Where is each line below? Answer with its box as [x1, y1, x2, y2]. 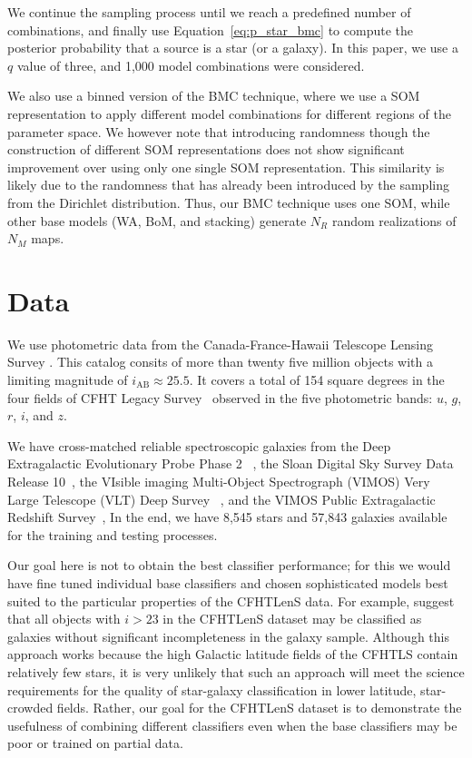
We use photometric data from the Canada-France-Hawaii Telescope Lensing [7, 334, 433, 353]
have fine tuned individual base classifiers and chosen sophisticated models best [7, 573, 448, 592]
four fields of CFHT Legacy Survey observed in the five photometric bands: [7, 388, 433, 407]
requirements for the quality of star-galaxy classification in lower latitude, [7, 680, 417, 699]
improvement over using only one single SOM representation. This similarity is [7, 157, 445, 176]
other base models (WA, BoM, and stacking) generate [7, 211, 307, 230]
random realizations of [331, 211, 457, 230]
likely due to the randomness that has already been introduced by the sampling [7, 175, 449, 194]
